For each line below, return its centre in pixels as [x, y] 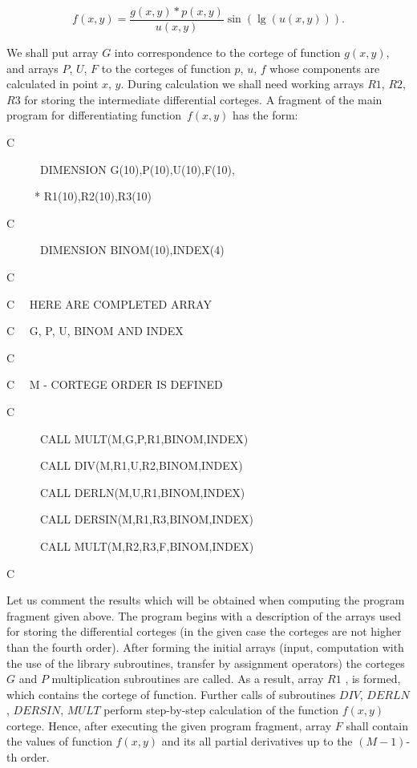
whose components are [325, 68]
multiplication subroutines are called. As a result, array [188, 679]
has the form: [265, 115]
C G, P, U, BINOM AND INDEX [95, 331]
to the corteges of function [166, 68]
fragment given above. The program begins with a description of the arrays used [204, 615]
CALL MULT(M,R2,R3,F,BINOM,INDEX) [147, 546]
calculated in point [53, 84]
